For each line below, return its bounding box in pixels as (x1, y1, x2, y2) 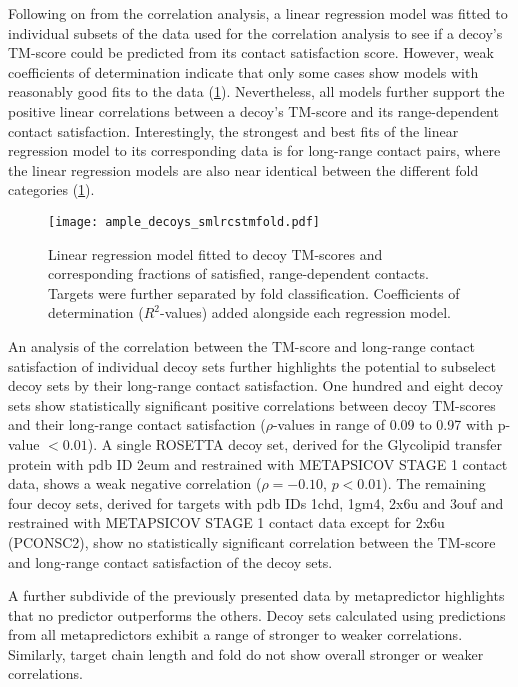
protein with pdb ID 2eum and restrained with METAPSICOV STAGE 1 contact (8, 453, 508, 474)
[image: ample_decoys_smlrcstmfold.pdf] (48, 214, 321, 229)
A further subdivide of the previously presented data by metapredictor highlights (8, 585, 505, 606)
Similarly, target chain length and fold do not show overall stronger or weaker (8, 643, 484, 664)
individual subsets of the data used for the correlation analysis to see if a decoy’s (8, 22, 503, 43)
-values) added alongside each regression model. (160, 302, 451, 323)
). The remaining (382, 473, 486, 494)
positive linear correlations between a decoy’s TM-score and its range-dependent (8, 100, 499, 121)
